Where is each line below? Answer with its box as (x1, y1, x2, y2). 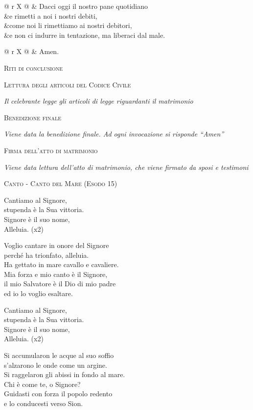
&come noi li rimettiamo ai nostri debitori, (4, 20, 132, 30)
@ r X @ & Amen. (4, 46, 59, 56)
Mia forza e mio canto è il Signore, (4, 269, 108, 279)
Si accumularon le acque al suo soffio (4, 350, 114, 360)
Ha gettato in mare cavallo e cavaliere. (4, 259, 119, 270)
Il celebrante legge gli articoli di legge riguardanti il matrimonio (4, 96, 193, 106)
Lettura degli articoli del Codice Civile (4, 79, 131, 89)
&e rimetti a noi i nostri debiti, (4, 10, 97, 21)
